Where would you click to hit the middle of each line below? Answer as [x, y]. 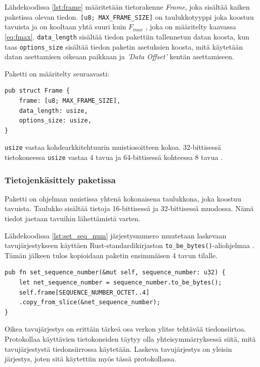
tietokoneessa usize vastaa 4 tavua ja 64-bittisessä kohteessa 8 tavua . [114, 157]
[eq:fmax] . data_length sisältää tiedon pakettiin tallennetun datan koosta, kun [127, 36]
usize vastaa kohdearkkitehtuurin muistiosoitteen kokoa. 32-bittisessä [113, 147]
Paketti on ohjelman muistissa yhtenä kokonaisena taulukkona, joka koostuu [123, 198]
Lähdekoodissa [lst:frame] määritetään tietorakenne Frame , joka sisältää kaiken [127, 7]
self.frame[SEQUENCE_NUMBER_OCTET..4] [84, 292]
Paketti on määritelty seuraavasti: [57, 73]
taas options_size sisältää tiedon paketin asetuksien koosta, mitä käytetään [124, 46]
